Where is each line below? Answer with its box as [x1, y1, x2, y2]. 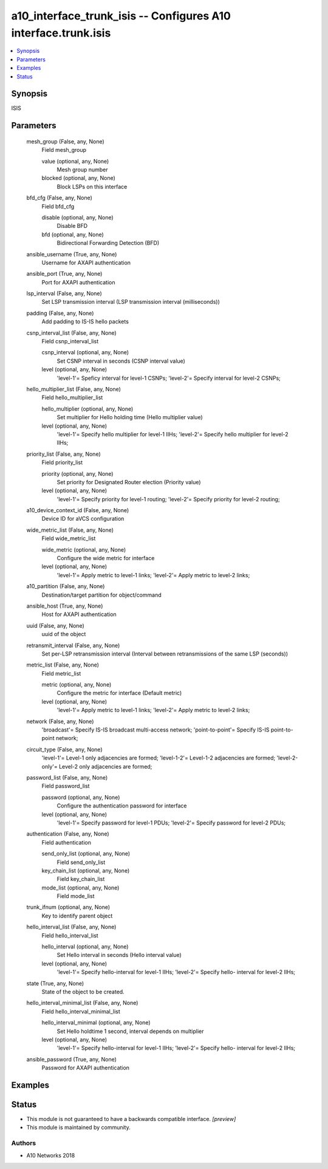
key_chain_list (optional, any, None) [41, 866, 130, 874]
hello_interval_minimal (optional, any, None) [41, 1019, 151, 1026]
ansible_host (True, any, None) [26, 602, 103, 609]
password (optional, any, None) [41, 794, 120, 801]
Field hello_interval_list [41, 931, 98, 939]
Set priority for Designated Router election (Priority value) [56, 478, 201, 485]
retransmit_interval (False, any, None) [26, 642, 120, 649]
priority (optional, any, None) [41, 470, 114, 477]
